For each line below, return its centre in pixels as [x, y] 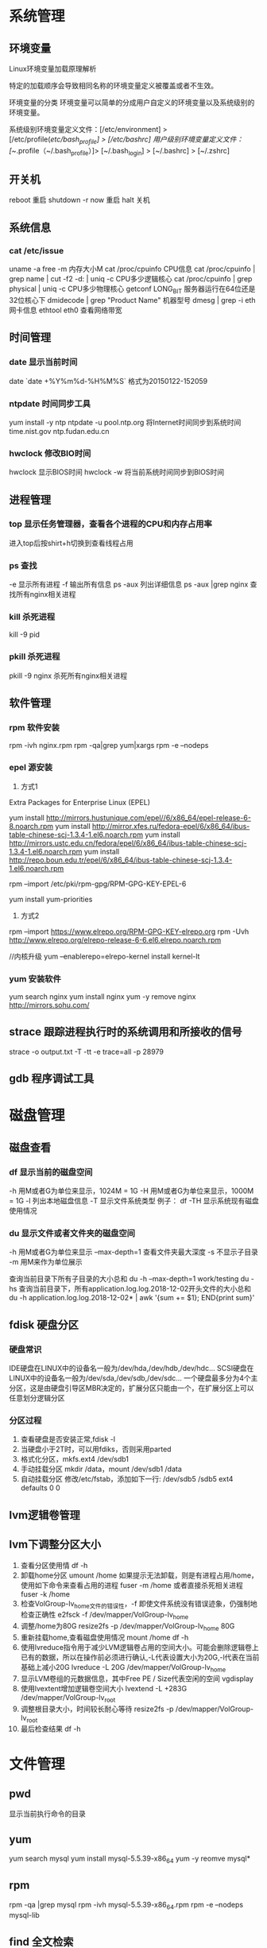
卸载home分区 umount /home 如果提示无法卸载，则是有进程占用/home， [139, 1575]
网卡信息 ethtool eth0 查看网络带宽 [66, 310]
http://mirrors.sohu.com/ [49, 1005]
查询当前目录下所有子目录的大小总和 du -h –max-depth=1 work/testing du [129, 1279]
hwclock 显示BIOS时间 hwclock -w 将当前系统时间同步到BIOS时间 [117, 472]
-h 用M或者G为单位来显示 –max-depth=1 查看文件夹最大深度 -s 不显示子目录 [134, 1252]
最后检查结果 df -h [51, 1729]
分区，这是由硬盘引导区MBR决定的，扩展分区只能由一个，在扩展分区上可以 [132, 1388]
